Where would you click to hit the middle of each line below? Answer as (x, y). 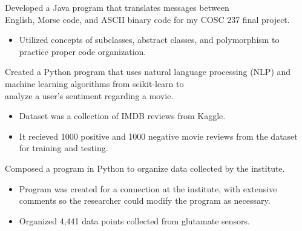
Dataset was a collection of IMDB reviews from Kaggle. (122, 116)
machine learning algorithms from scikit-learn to (94, 83)
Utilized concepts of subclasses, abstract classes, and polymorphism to (149, 40)
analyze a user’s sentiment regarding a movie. (89, 95)
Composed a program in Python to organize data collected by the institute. (145, 168)
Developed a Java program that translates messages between (117, 7)
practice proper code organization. (83, 51)
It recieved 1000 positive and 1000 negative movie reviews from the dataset (158, 136)
